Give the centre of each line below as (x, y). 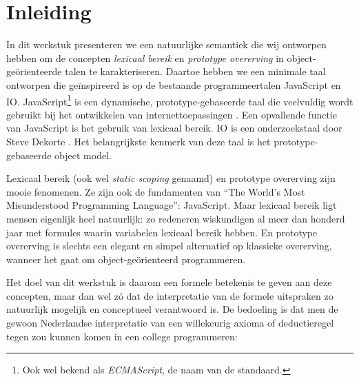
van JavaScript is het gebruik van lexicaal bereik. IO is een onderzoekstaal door (174, 128)
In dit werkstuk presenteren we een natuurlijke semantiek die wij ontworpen (166, 44)
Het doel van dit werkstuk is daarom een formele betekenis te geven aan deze (169, 282)
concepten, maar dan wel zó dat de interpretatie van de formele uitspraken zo (170, 295)
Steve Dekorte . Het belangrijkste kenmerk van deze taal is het (139, 141)
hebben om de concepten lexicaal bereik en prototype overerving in (145, 58)
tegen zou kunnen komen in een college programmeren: (122, 336)
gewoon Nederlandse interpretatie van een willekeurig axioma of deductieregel (170, 323)
